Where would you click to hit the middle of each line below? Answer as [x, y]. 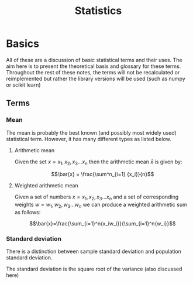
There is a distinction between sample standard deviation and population [94, 252]
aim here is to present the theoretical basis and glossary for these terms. [94, 66]
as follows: [27, 213]
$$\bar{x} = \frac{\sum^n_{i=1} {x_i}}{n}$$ [103, 174]
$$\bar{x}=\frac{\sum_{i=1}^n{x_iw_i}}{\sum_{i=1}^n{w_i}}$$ [102, 224]
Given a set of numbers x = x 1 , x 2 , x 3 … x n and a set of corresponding [96, 198]
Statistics [98, 11]
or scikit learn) [23, 85]
